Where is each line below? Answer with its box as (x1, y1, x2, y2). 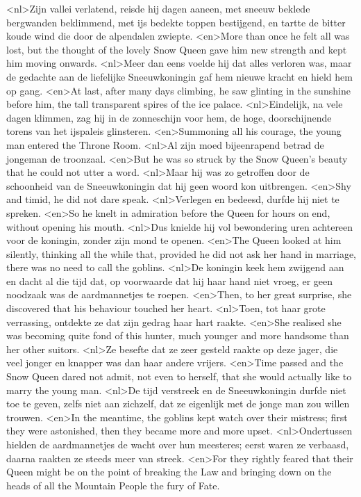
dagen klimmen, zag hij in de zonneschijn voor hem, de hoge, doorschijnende (6, 110, 332, 124)
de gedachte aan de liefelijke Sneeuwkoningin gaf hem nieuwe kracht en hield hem (6, 69, 353, 83)
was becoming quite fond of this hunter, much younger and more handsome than (6, 328, 349, 343)
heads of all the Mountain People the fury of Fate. (6, 478, 220, 492)
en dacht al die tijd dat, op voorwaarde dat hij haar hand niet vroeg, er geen (6, 273, 333, 288)
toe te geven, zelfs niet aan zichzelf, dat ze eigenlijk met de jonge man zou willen (6, 396, 350, 411)
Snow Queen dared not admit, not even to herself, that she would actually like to (6, 369, 352, 384)
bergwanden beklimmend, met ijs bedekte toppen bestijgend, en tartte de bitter (6, 15, 346, 29)
